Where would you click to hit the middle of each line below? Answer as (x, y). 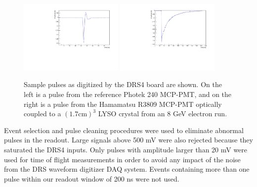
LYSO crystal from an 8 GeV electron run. (163, 114)
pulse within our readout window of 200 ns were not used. (92, 178)
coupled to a (43, 114)
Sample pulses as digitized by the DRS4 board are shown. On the (123, 84)
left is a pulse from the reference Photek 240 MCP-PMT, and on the (128, 94)
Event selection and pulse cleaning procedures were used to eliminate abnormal (124, 130)
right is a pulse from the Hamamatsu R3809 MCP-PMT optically (123, 104)
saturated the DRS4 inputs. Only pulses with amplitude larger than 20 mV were (126, 149)
